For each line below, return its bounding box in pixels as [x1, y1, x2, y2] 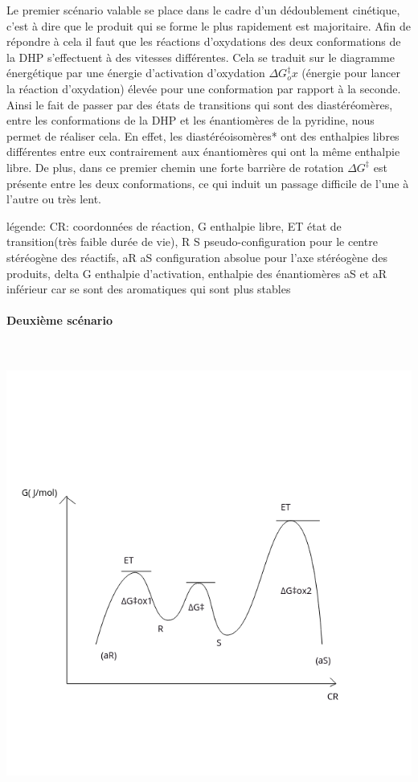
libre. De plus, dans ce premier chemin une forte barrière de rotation [6, 158, 344, 175]
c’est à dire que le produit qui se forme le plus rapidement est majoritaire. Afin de [6, 17, 411, 34]
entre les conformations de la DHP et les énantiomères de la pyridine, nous [6, 112, 375, 129]
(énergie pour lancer [301, 64, 400, 81]
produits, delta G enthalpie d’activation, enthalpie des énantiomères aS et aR [6, 264, 387, 281]
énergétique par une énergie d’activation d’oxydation [6, 64, 265, 81]
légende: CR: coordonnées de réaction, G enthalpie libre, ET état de [6, 217, 342, 234]
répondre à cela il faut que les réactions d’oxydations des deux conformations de [6, 33, 401, 50]
